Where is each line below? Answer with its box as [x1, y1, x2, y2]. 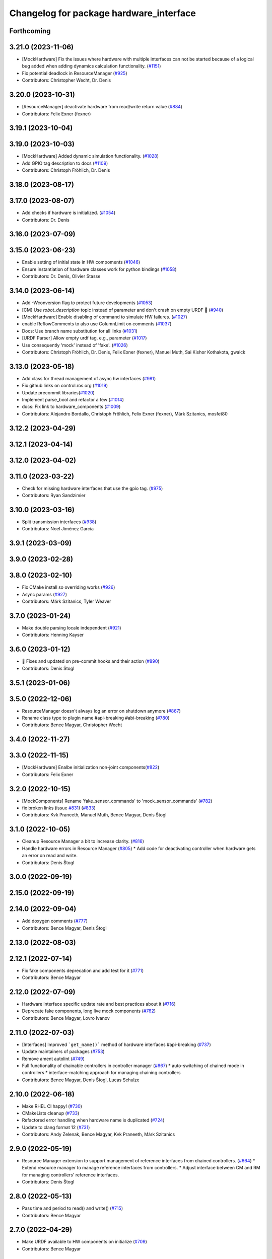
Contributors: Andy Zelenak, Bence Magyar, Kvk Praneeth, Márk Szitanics [22, 1131, 175, 1138]
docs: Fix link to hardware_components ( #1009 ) [22, 403, 121, 410]
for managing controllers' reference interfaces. [22, 1171, 119, 1178]
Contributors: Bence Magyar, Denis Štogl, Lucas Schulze [22, 1077, 140, 1083]
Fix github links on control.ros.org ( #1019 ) [22, 383, 108, 389]
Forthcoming [9, 27, 51, 35]
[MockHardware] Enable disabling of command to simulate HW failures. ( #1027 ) [22, 314, 187, 320]
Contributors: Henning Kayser [22, 632, 84, 638]
